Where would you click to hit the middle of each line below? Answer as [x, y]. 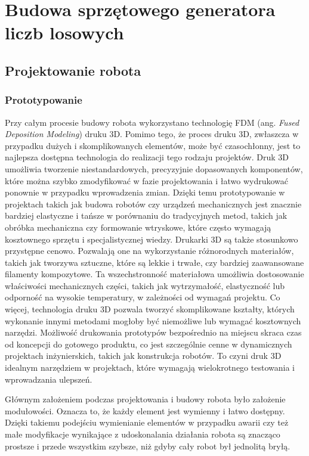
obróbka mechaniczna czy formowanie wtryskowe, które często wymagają [138, 227]
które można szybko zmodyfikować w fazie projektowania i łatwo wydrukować [147, 180]
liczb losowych [64, 32]
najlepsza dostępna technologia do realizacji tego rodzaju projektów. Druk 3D [147, 157]
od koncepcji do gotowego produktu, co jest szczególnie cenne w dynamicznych [149, 344]
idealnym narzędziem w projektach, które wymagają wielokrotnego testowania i [150, 367]
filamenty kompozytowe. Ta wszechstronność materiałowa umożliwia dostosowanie [154, 274]
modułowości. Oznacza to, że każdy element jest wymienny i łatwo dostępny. [145, 410]
